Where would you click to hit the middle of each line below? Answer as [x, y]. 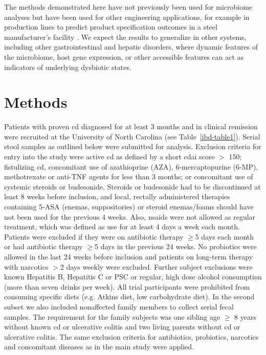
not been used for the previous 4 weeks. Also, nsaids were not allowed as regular [130, 216]
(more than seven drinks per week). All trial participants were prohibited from [127, 286]
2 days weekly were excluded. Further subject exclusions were [156, 266]
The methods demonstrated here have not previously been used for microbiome [128, 7]
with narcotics [26, 266]
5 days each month [225, 236]
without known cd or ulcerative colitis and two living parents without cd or [122, 327]
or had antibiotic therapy [43, 246]
